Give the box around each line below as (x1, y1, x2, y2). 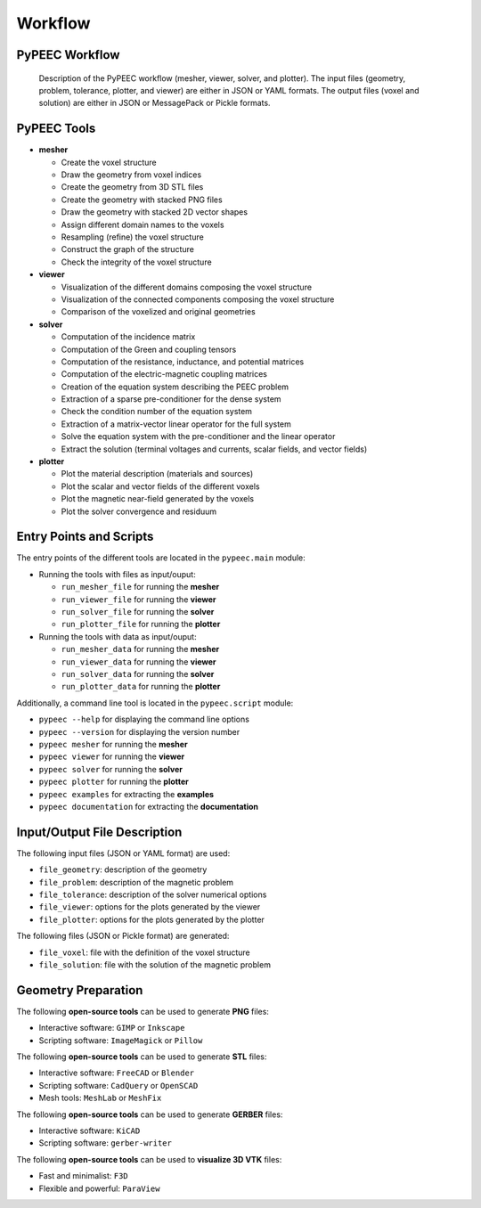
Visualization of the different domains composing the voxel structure (61, 282, 312, 292)
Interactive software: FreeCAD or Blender (38, 1067, 195, 1078)
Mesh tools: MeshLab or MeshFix (38, 1092, 162, 1104)
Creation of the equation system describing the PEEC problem (61, 381, 289, 392)
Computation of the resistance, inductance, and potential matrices (61, 356, 305, 367)
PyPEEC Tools (16, 121, 96, 136)
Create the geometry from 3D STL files (61, 182, 204, 192)
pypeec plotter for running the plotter (38, 776, 189, 788)
